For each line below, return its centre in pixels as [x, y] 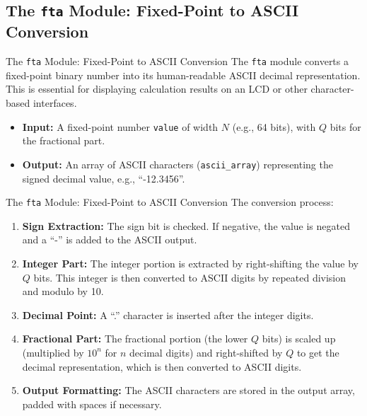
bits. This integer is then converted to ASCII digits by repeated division [190, 277]
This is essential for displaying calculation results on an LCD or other [157, 89]
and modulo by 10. [63, 291]
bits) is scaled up [299, 339]
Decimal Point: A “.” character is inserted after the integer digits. [168, 314]
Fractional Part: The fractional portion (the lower [135, 339]
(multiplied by [53, 352]
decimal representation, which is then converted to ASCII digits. [162, 366]
